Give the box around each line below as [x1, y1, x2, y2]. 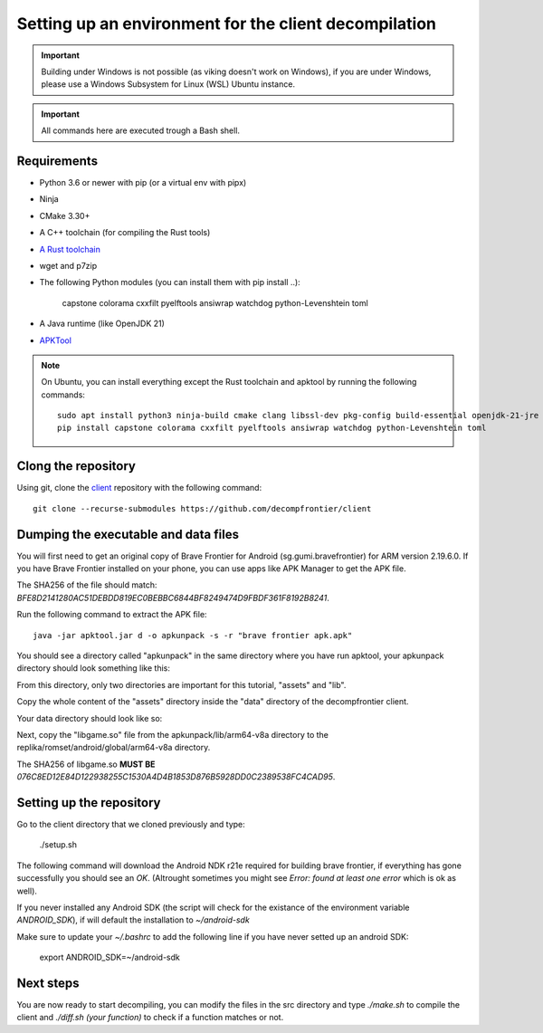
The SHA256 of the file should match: [16, 579, 157, 590]
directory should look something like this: [16, 663, 171, 674]
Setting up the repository [16, 795, 162, 810]
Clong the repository [16, 458, 136, 474]
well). [16, 885, 38, 896]
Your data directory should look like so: [16, 713, 163, 723]
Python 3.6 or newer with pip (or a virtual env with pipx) [39, 177, 247, 188]
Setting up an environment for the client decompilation [16, 14, 436, 33]
